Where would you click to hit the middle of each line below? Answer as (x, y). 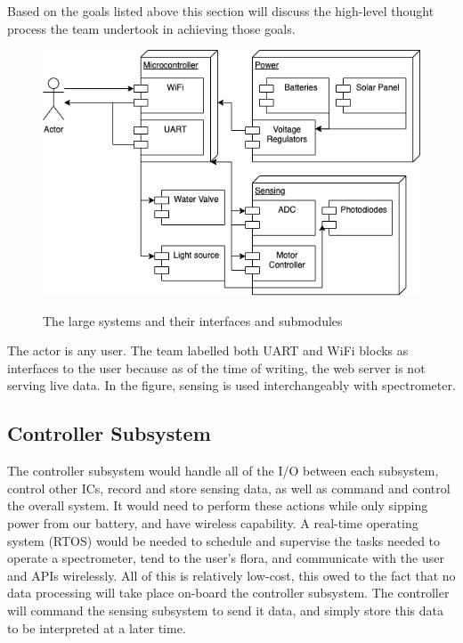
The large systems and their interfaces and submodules (193, 320)
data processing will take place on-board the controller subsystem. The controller (228, 593)
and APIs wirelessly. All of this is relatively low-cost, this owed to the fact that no (231, 575)
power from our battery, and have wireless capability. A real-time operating (213, 523)
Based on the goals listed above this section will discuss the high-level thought (221, 11)
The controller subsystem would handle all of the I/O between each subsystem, (223, 471)
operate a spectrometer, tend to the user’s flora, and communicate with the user (226, 558)
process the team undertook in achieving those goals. (151, 28)
